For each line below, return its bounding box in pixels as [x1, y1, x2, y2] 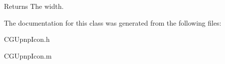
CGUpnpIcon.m [4, 50, 52, 61]
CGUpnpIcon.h [4, 34, 50, 44]
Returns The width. [4, 1, 64, 11]
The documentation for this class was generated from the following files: [4, 17, 222, 28]
